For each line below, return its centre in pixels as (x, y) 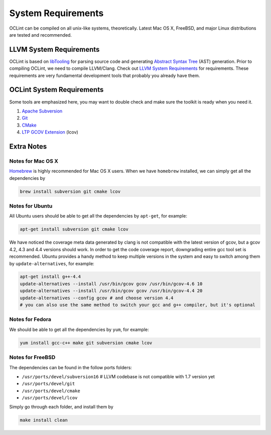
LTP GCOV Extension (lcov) (50, 132)
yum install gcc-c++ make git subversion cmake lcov (86, 343)
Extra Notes (28, 146)
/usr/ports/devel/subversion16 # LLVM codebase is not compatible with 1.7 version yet (118, 376)
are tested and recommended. (41, 35)
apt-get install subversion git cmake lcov (74, 229)
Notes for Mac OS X (34, 161)
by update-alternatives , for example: (52, 263)
